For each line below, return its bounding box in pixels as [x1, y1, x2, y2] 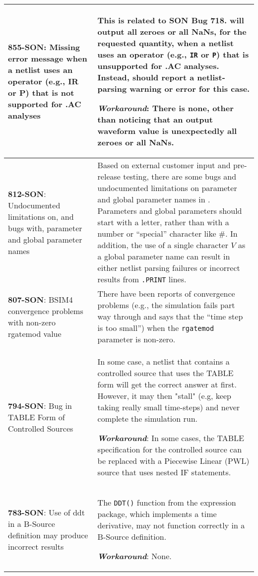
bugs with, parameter [8, 222, 82, 234]
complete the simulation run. [97, 413, 198, 424]
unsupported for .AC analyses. [97, 60, 219, 71]
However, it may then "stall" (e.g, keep [97, 390, 231, 401]
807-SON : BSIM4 [8, 293, 73, 305]
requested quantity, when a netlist [97, 37, 234, 49]
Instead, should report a [97, 71, 194, 83]
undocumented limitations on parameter [97, 182, 237, 193]
